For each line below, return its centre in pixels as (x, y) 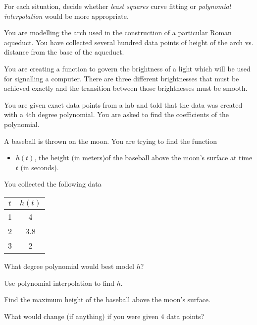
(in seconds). (40, 167)
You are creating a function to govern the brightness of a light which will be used (127, 68)
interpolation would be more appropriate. (66, 16)
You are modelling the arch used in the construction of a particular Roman (118, 32)
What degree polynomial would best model (69, 266)
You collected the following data (53, 184)
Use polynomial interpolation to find (59, 283)
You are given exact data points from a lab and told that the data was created (123, 104)
